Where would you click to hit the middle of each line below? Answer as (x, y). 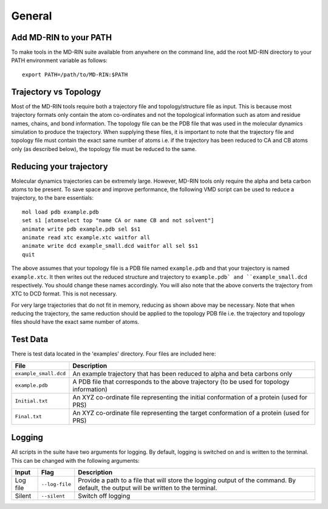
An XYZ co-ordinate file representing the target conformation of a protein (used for (191, 413)
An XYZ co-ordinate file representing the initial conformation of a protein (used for (190, 397)
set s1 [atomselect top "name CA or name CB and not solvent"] (118, 220)
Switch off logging (104, 496)
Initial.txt (31, 401)
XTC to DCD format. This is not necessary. (64, 294)
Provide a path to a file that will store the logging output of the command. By (187, 480)
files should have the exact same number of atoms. (75, 322)
